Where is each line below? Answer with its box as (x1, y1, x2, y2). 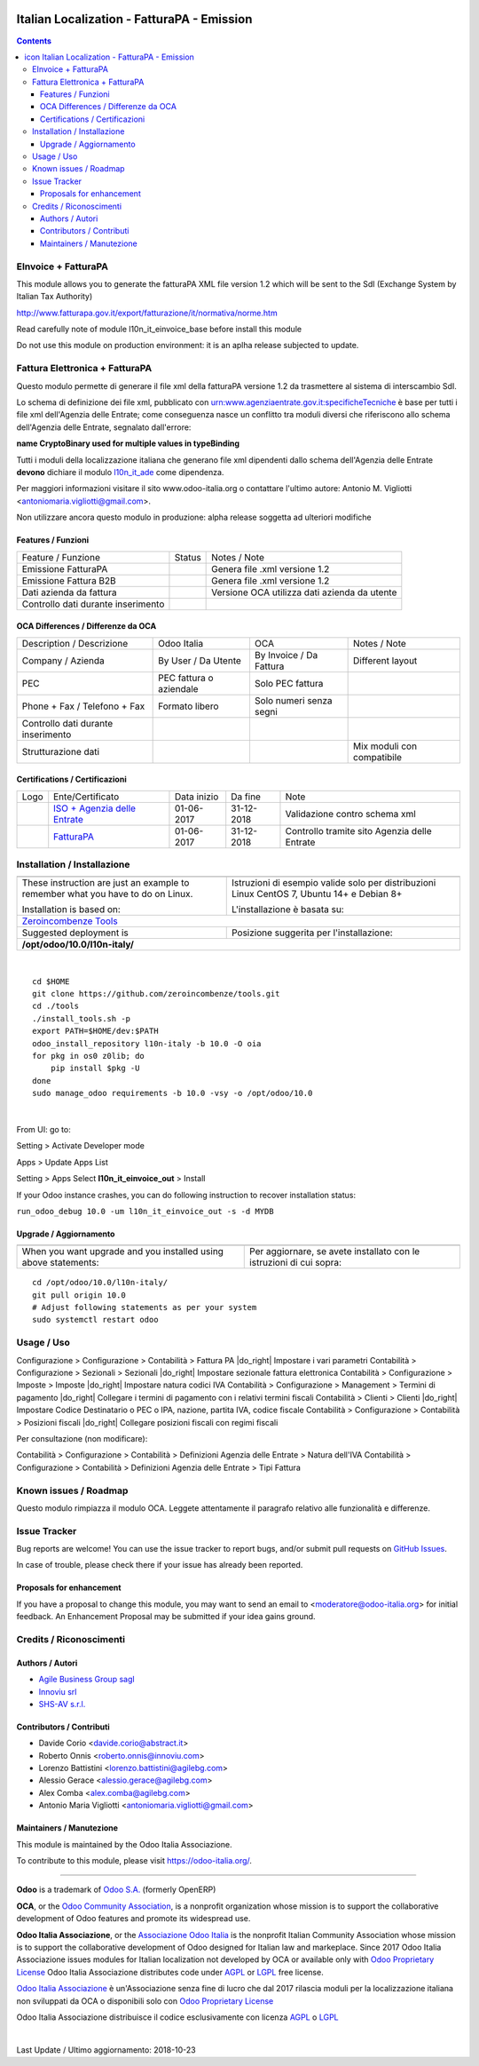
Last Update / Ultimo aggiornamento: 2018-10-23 (16, 2044, 197, 2055)
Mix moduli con (352, 740, 417, 752)
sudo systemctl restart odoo (32, 1315, 159, 1325)
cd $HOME (32, 976, 70, 986)
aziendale (158, 682, 199, 695)
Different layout (352, 654, 418, 666)
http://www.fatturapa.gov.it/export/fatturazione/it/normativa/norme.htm (16, 307, 279, 318)
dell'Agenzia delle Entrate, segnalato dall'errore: (16, 422, 192, 433)
